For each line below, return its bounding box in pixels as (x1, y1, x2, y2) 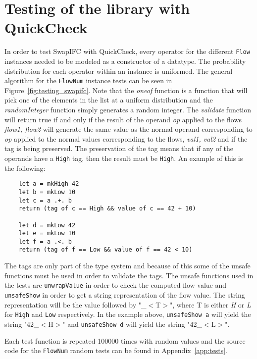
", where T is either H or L (169, 299, 251, 309)
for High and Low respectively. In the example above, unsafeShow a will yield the (4, 309, 251, 319)
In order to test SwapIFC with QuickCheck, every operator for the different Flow (4, 46, 250, 56)
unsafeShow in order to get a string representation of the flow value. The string (4, 289, 245, 300)
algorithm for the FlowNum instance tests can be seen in (4, 75, 172, 86)
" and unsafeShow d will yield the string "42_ (62, 318, 202, 329)
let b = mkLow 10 (18, 188, 76, 196)
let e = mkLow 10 (18, 230, 76, 237)
